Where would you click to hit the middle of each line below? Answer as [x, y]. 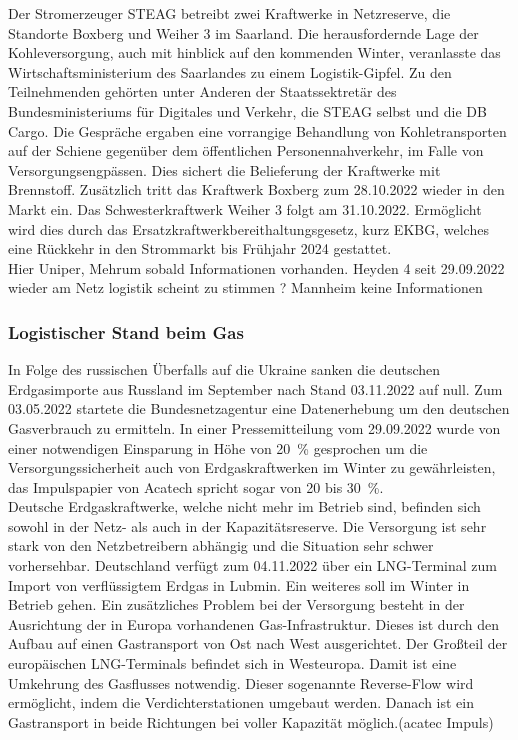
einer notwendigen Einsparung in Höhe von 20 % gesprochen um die [218, 447]
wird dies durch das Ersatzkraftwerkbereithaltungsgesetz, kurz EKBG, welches [248, 228]
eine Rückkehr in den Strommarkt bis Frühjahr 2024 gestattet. [200, 248]
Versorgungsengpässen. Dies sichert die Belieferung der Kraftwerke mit [224, 169]
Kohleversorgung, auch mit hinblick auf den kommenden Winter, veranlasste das [254, 52]
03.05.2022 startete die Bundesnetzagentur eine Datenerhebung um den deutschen [259, 408]
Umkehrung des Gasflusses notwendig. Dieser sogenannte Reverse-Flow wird [241, 682]
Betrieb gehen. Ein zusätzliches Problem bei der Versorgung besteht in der [236, 604]
